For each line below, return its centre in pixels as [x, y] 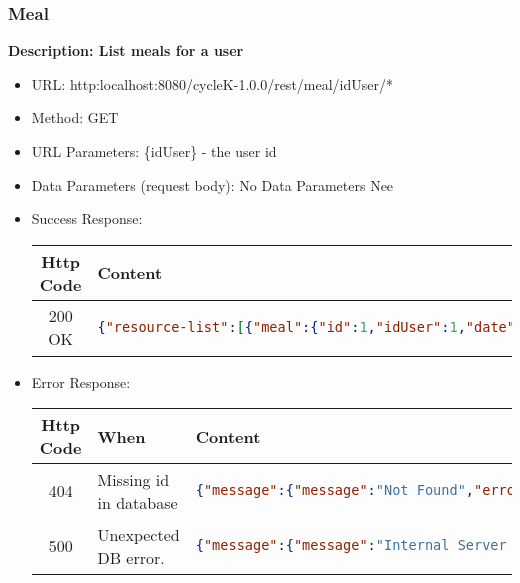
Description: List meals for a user [126, 50]
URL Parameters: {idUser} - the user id [154, 151]
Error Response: [81, 381]
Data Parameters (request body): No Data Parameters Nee [212, 184]
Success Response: [87, 218]
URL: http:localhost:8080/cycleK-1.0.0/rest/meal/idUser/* [212, 83]
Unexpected [138, 534]
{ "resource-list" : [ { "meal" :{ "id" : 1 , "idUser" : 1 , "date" [306, 326]
